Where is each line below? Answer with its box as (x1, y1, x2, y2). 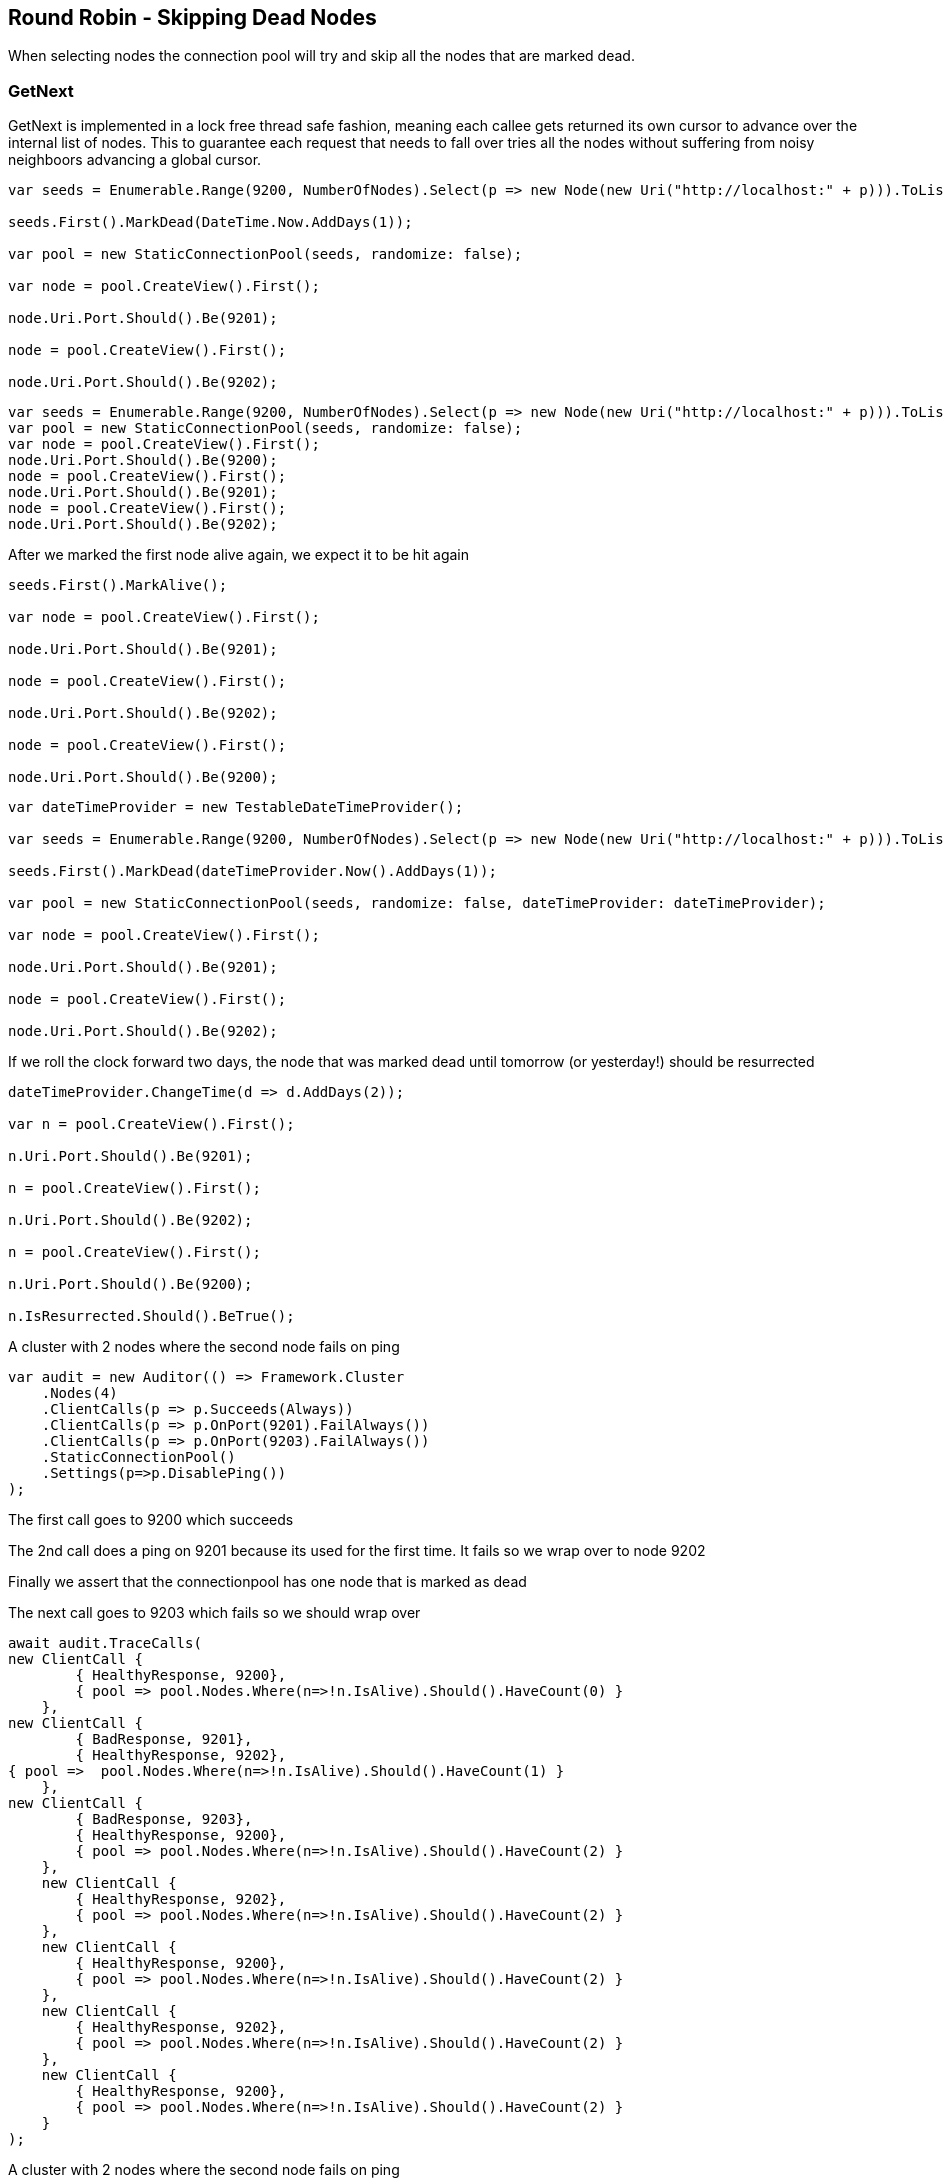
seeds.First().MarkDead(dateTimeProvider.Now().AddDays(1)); (8, 863, 497, 880)
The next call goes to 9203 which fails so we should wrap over (8, 1604, 421, 1622)
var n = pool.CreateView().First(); (8, 1116, 295, 1133)
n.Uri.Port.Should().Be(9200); (8, 1276, 253, 1293)
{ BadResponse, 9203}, (75, 1811, 253, 1828)
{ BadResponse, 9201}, (75, 1731, 253, 1748)
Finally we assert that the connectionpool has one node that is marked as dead (8, 1573, 527, 1591)
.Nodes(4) (41, 1385, 118, 1402)
